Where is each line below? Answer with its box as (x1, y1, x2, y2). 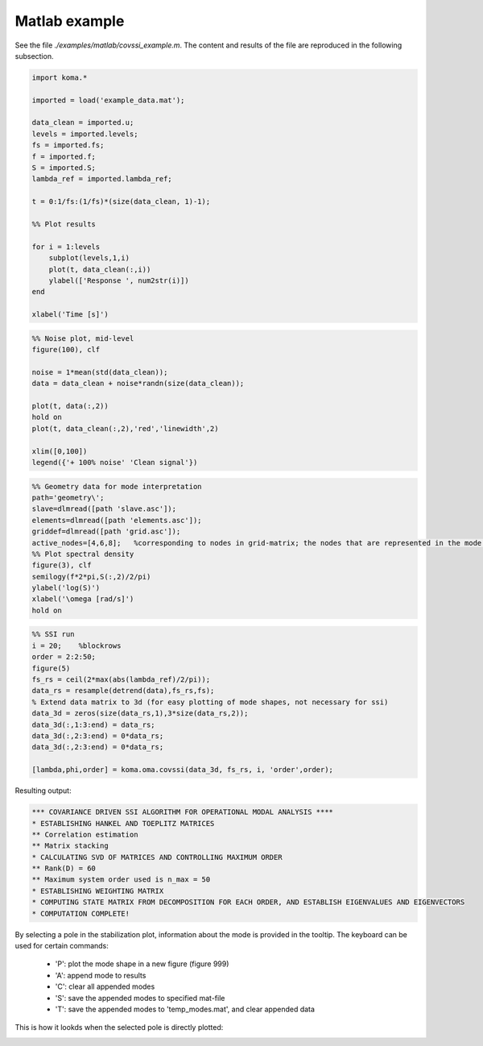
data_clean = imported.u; (31, 118, 134, 127)
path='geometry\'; (31, 492, 105, 502)
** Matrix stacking (31, 841, 109, 850)
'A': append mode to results (55, 970, 147, 980)
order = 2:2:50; (31, 653, 97, 662)
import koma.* (31, 73, 88, 82)
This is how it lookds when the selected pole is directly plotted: (14, 1023, 224, 1032)
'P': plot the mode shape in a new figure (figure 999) (55, 959, 229, 969)
